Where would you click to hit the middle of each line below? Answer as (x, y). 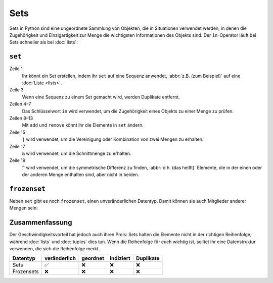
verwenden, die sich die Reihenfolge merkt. (55, 249)
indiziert (120, 258)
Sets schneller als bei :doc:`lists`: (43, 42)
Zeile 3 (16, 90)
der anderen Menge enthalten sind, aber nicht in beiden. (81, 175)
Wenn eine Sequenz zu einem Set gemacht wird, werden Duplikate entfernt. (101, 97)
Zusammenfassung (41, 223)
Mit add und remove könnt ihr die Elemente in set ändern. (83, 125)
